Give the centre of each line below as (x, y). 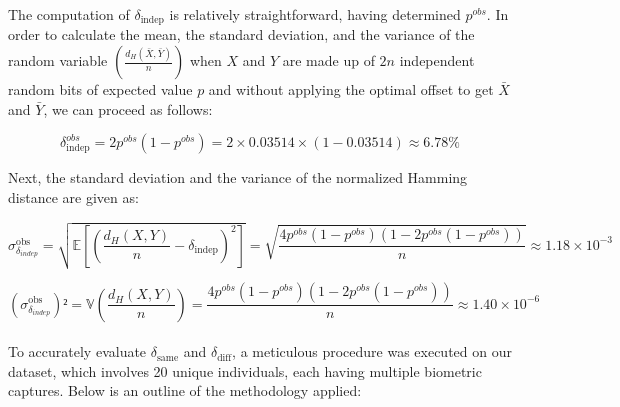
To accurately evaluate (77, 351)
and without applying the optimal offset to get (351, 89)
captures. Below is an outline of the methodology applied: (185, 390)
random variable (58, 60)
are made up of (328, 60)
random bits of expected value (100, 89)
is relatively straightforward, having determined (315, 14)
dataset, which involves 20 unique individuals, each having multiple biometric (245, 370)
